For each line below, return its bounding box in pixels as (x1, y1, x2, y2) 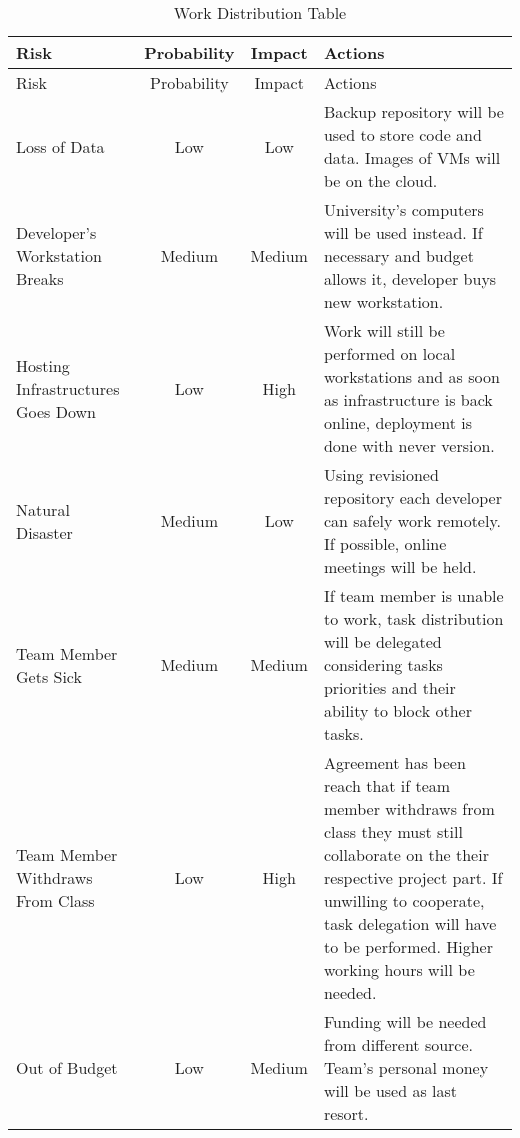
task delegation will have (323, 912, 497, 935)
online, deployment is (323, 411, 473, 434)
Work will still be (323, 319, 445, 342)
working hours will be (323, 958, 475, 981)
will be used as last (323, 1079, 458, 1102)
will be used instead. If (323, 221, 483, 244)
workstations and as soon (323, 365, 500, 388)
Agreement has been (323, 751, 466, 774)
